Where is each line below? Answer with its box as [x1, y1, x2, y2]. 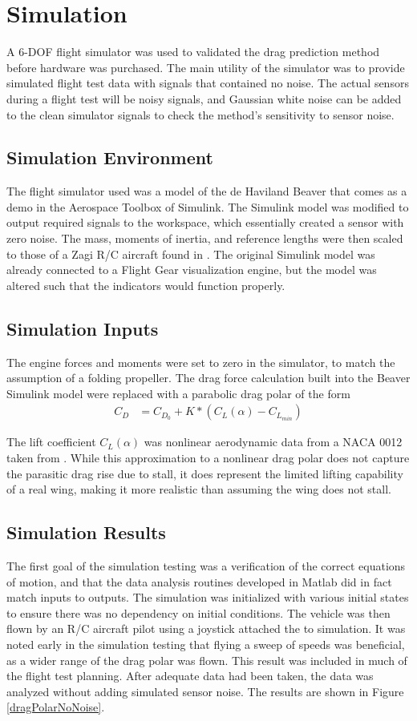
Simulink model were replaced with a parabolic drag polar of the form [6, 385, 350, 401]
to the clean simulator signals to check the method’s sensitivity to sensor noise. [6, 106, 395, 123]
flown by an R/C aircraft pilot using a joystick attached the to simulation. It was [6, 620, 406, 637]
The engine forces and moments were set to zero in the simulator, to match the [6, 353, 395, 370]
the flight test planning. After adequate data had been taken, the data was [6, 667, 374, 684]
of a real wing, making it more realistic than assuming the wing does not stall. [6, 481, 391, 497]
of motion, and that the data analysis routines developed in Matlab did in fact [6, 573, 392, 590]
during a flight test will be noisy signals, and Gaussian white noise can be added [6, 90, 402, 107]
